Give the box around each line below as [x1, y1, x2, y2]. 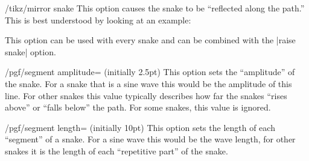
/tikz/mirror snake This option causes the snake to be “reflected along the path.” [5, 2, 305, 14]
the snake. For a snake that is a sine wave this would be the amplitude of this [5, 77, 292, 90]
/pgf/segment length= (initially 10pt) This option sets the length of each [5, 121, 275, 133]
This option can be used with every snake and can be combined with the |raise [5, 34, 296, 46]
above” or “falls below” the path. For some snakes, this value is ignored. [5, 101, 271, 114]
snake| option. [5, 45, 56, 58]
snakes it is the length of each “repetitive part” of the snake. [5, 144, 228, 157]
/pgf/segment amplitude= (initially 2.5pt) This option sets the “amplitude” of [5, 65, 295, 78]
